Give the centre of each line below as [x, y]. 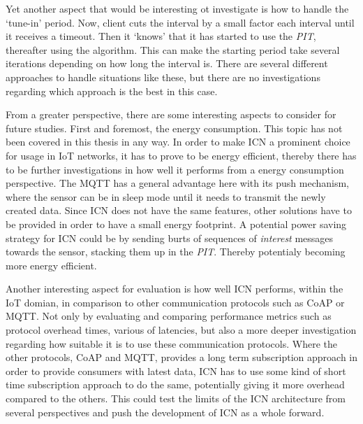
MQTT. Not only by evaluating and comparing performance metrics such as [169, 316]
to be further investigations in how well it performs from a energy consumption [175, 169]
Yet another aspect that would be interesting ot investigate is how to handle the [177, 8]
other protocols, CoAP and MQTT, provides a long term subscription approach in [181, 357]
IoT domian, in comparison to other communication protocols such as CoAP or [175, 302]
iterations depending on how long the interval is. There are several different [167, 63]
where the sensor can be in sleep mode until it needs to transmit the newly [166, 196]
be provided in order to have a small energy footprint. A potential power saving [176, 224]
